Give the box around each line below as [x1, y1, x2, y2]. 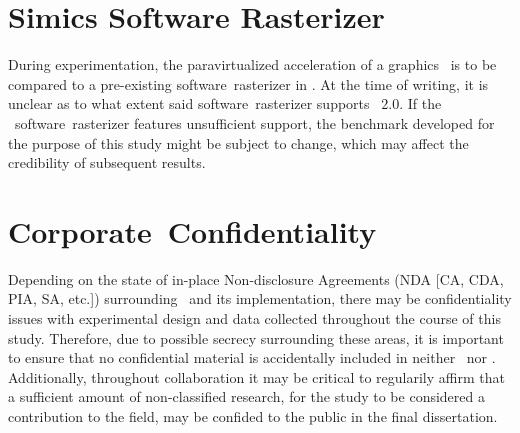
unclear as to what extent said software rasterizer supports [8, 93, 370, 114]
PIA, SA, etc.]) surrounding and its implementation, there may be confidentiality [8, 288, 512, 309]
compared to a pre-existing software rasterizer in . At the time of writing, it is [8, 73, 489, 94]
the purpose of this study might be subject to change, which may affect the [8, 132, 469, 153]
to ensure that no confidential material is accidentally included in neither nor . [8, 347, 496, 368]
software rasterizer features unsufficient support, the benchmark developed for [14, 112, 495, 133]
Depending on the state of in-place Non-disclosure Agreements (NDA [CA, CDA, [8, 268, 504, 289]
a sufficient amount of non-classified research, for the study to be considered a [8, 386, 485, 407]
